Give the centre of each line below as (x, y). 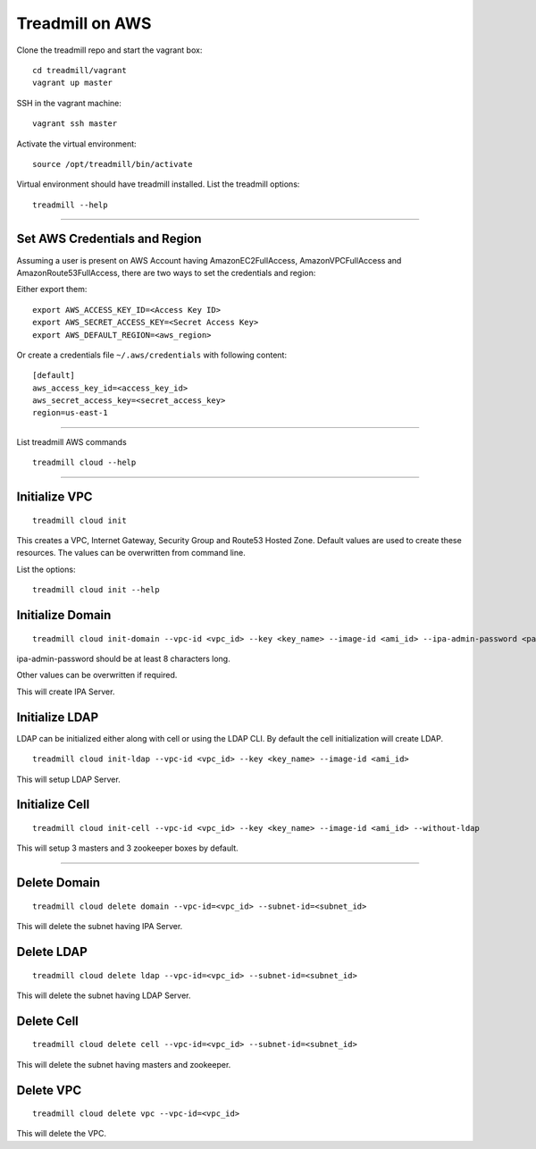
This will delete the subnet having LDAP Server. (104, 995)
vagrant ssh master (75, 124)
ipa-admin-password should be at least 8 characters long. (124, 659)
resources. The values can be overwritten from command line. (131, 553)
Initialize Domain (64, 615)
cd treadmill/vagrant (80, 70)
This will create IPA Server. (66, 692)
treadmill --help (70, 205)
